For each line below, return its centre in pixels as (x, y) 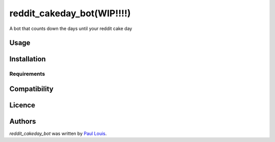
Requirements (27, 74)
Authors (23, 121)
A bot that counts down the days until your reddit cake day (71, 29)
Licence (22, 105)
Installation (28, 59)
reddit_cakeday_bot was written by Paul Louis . (58, 134)
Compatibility (31, 89)
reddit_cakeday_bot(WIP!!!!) (70, 13)
